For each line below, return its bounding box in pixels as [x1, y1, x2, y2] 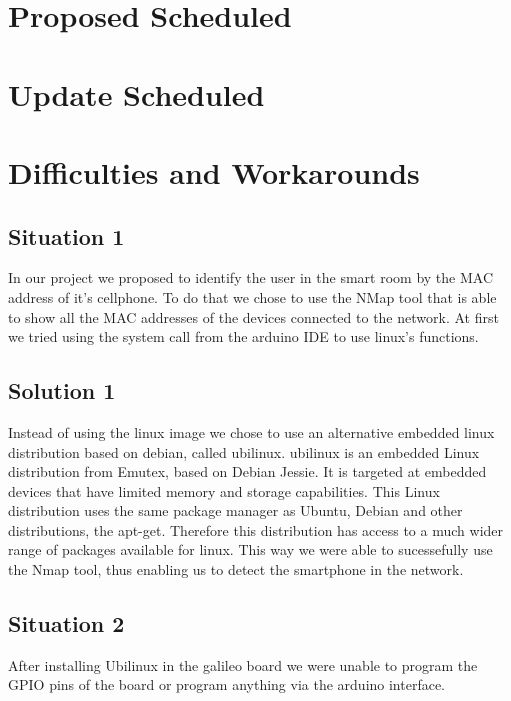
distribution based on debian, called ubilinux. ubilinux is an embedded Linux [8, 441, 480, 462]
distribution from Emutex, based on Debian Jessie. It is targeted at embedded [8, 461, 487, 482]
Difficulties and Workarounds [8, 151, 420, 192]
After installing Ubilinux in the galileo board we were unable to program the [8, 654, 478, 675]
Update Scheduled [8, 73, 265, 114]
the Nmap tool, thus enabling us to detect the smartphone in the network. [8, 559, 464, 580]
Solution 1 [8, 375, 116, 406]
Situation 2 [8, 608, 125, 639]
